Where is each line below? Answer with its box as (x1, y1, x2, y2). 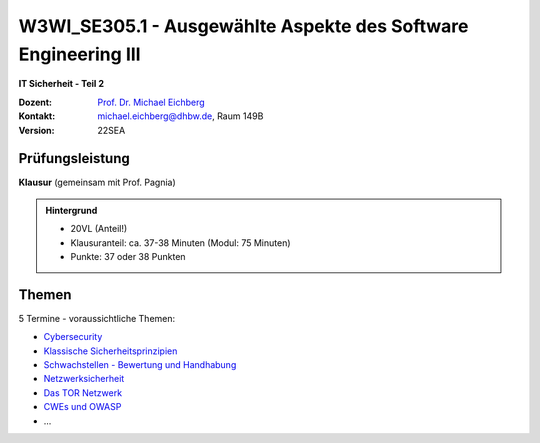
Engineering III (18, 43, 141, 65)
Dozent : (18, 96, 53, 108)
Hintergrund (45, 204, 98, 216)
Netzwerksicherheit (43, 373, 125, 385)
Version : (18, 124, 55, 136)
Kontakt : (18, 110, 56, 122)
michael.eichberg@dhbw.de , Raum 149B (97, 110, 264, 122)
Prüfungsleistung (18, 150, 130, 167)
